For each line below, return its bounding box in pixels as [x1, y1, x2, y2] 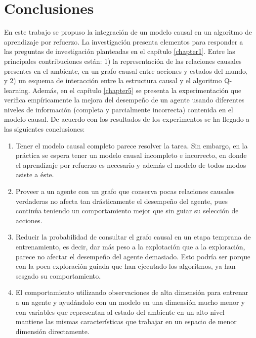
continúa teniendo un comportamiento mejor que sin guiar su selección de [15, 205, 239, 216]
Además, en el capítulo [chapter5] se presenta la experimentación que [32, 85, 242, 95]
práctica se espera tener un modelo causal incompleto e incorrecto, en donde [15, 150, 247, 160]
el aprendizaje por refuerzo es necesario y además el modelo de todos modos [15, 159, 246, 170]
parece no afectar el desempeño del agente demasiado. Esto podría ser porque [15, 251, 251, 261]
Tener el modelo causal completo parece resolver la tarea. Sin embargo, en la [15, 140, 248, 150]
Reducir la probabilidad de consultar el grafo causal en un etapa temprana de [15, 232, 251, 242]
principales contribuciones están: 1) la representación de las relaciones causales [4, 55, 242, 66]
